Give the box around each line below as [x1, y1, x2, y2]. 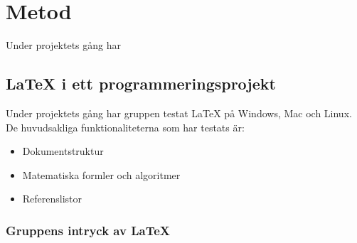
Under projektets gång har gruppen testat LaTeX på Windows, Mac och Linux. [6, 105, 352, 120]
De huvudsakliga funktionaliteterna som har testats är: [6, 119, 245, 134]
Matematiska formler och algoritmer [22, 167, 181, 182]
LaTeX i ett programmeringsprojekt [6, 72, 276, 94]
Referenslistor [22, 191, 82, 206]
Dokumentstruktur [22, 144, 104, 158]
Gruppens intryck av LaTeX [6, 221, 171, 239]
